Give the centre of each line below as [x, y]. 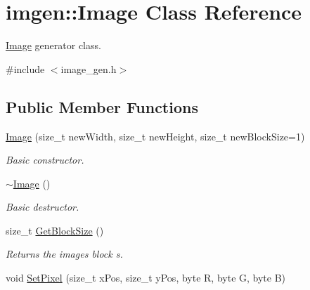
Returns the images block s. [64, 254]
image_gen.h [89, 68]
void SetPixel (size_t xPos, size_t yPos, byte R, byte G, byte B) [146, 278]
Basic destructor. [43, 207]
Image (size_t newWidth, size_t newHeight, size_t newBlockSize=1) [155, 136]
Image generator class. [53, 45]
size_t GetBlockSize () [55, 230]
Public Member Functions [102, 106]
